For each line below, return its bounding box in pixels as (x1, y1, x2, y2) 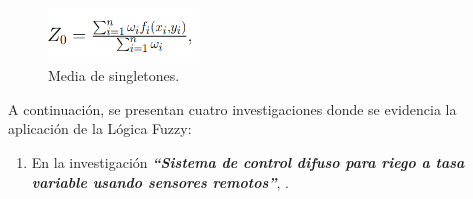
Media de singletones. (48, 65, 180, 86)
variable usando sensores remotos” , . (31, 171, 289, 192)
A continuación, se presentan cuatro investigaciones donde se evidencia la (8, 98, 457, 119)
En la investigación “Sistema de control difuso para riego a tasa (31, 152, 465, 173)
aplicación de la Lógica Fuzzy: (8, 118, 192, 139)
